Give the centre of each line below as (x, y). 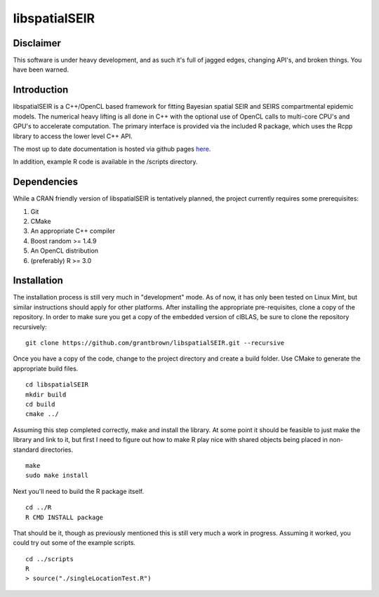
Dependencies (46, 182)
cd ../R (39, 508)
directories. (57, 450)
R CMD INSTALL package (65, 517)
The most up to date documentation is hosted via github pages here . (112, 149)
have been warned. (41, 69)
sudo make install (57, 476)
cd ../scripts (49, 559)
